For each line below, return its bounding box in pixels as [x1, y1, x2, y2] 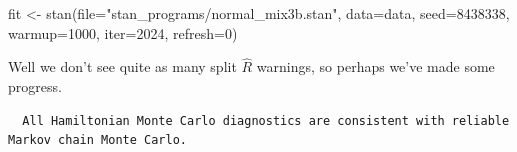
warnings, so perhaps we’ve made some [256, 56, 495, 77]
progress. [8, 76, 62, 96]
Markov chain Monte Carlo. [8, 133, 187, 148]
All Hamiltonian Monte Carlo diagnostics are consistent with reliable [22, 113, 510, 128]
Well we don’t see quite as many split [8, 56, 237, 77]
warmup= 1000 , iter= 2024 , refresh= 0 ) [8, 22, 238, 43]
